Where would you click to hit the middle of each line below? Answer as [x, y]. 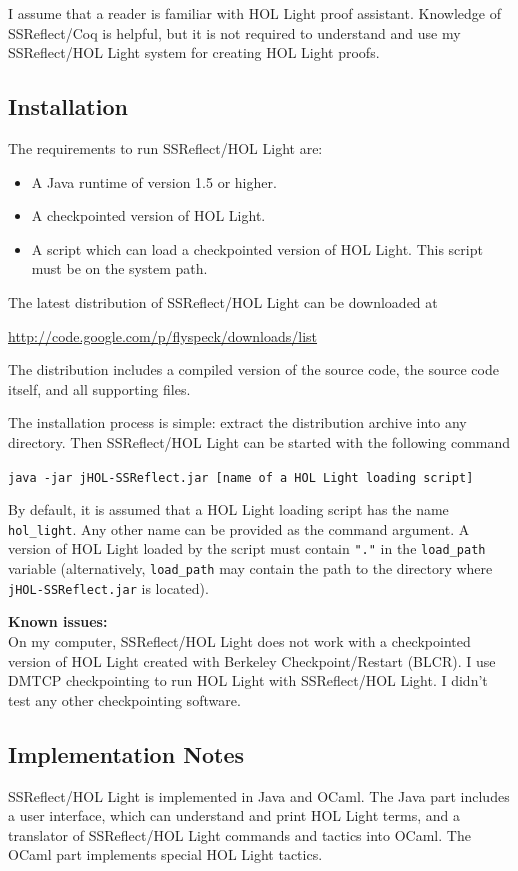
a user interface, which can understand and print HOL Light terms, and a [234, 815]
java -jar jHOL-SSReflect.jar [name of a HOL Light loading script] [241, 477]
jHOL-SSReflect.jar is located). [108, 587]
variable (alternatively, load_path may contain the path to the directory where [250, 568]
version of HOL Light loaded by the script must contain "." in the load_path [247, 548]
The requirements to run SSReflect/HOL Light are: [165, 147]
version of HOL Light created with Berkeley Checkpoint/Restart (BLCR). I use [252, 660]
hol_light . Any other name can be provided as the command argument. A [239, 528]
